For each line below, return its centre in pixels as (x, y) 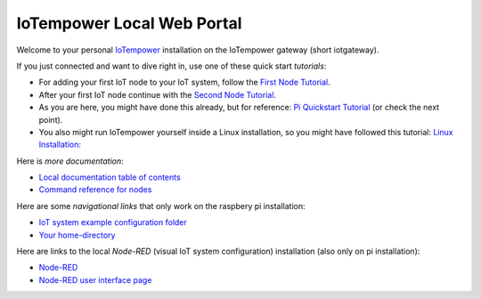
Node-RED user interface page (95, 279)
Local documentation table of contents (110, 177)
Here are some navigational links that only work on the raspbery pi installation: (161, 206)
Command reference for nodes (95, 190)
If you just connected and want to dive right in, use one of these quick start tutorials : (171, 66)
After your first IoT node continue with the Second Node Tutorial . (157, 94)
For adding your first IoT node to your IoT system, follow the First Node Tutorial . (184, 82)
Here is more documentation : (70, 161)
